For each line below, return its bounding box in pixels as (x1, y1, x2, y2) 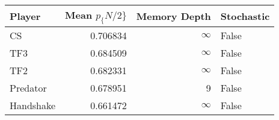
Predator (10, 81, 47, 95)
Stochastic (220, 9, 270, 24)
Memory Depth (136, 9, 211, 24)
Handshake (10, 98, 56, 113)
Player (10, 9, 41, 24)
